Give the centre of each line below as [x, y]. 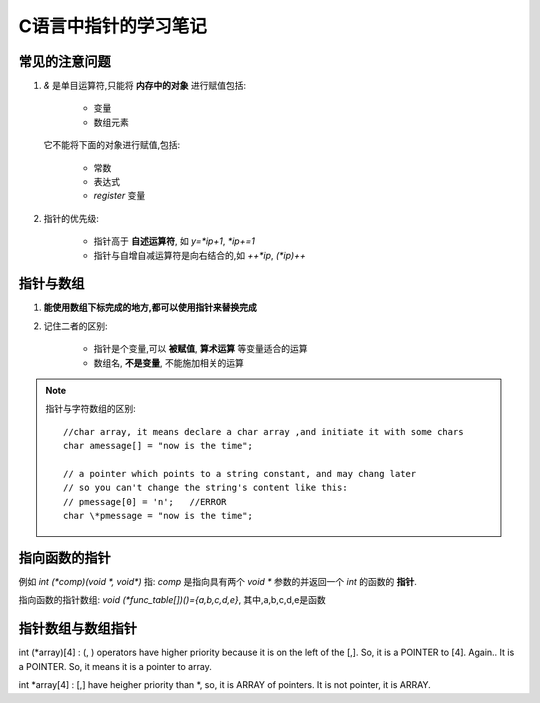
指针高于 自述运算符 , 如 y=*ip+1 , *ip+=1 [174, 241]
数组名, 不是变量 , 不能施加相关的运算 [168, 362]
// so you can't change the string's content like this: [206, 488]
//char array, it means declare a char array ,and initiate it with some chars [263, 431]
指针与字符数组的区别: [91, 409]
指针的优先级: [71, 218]
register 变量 [119, 196]
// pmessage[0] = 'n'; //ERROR [145, 501]
